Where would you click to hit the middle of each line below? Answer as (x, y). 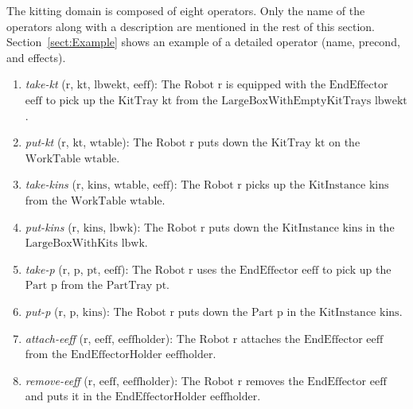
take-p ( (44, 269)
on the (345, 142)
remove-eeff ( (56, 380)
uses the (216, 269)
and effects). (36, 57)
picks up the (275, 184)
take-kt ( (45, 84)
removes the (275, 380)
